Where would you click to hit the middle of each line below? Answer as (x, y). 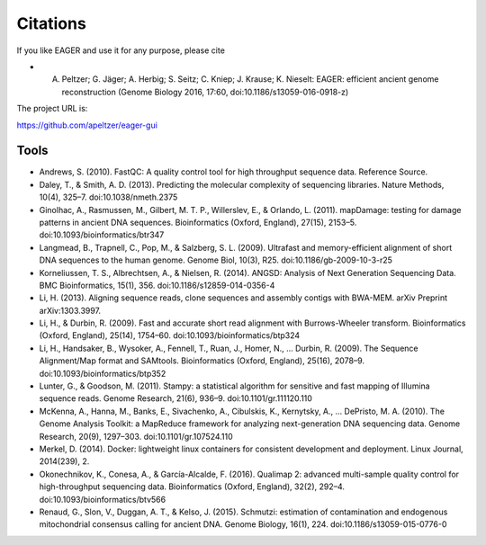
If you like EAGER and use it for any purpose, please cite (121, 50)
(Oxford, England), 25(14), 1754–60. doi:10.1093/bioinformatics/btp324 (170, 335)
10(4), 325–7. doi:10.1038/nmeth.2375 (108, 197)
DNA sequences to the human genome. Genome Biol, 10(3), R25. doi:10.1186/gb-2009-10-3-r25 (216, 260)
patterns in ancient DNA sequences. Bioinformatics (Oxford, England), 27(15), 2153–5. (198, 222)
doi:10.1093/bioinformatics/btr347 (102, 235)
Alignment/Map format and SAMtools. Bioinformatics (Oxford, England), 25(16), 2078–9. (202, 361)
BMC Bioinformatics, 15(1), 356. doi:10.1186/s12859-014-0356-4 (157, 285)
